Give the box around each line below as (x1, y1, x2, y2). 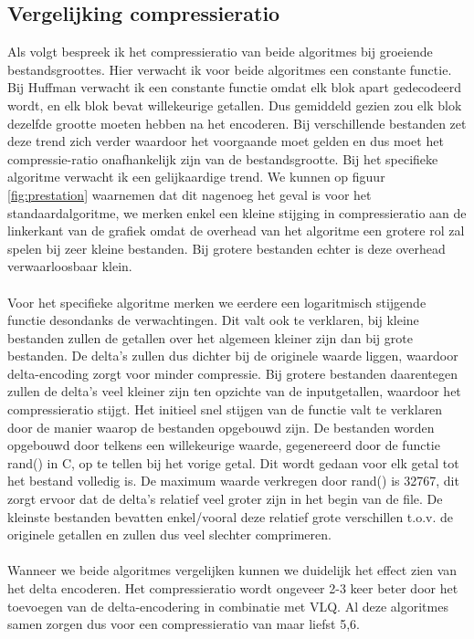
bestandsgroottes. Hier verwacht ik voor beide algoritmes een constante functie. (7, 59, 452, 79)
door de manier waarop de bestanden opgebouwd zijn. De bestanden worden (7, 417, 435, 436)
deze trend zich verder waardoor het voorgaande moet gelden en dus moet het (7, 131, 444, 151)
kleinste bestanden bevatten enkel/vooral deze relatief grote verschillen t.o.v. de (7, 507, 454, 526)
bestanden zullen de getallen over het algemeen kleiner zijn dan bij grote (7, 328, 413, 347)
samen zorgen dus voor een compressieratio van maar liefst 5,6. (7, 614, 360, 634)
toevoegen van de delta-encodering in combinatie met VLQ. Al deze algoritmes (7, 596, 448, 615)
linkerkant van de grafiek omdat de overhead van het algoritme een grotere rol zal (7, 221, 465, 240)
